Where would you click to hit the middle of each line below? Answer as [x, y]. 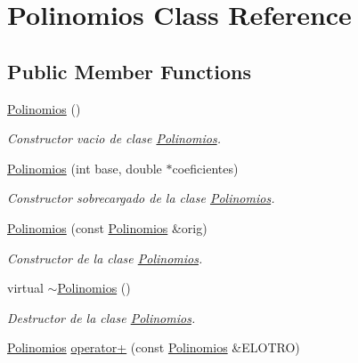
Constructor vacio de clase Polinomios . [114, 138]
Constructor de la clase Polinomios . [105, 258]
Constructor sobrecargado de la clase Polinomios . [141, 198]
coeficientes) [205, 168]
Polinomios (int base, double [85, 168]
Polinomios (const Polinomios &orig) [107, 227]
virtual [25, 288]
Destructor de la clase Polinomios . [102, 317]
